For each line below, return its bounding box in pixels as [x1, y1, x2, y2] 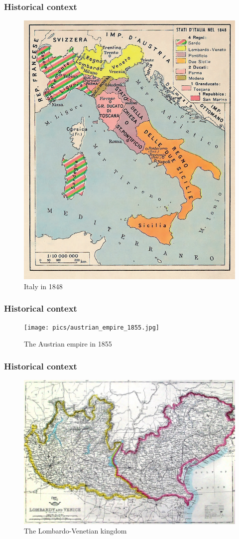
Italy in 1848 [24, 281, 63, 291]
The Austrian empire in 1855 [24, 339, 112, 349]
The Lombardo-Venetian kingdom [24, 526, 127, 536]
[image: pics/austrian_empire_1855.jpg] [24, 324, 160, 332]
